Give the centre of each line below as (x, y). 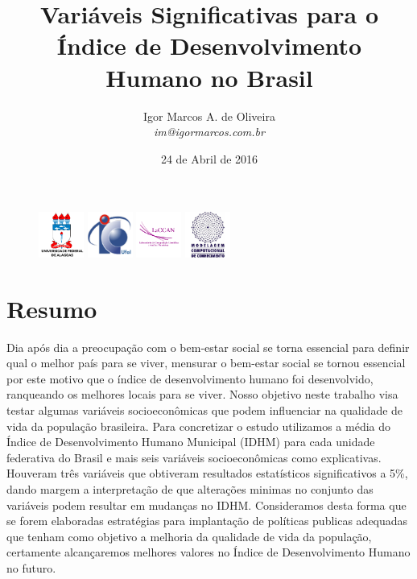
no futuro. (31, 568)
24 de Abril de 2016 (209, 158)
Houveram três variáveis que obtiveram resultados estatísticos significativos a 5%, (207, 473)
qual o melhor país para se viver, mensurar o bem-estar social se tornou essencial (206, 363)
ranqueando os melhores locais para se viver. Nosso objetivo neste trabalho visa (202, 394)
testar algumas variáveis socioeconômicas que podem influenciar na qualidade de (205, 410)
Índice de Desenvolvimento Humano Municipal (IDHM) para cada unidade (191, 442)
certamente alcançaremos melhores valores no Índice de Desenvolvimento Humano (208, 552)
